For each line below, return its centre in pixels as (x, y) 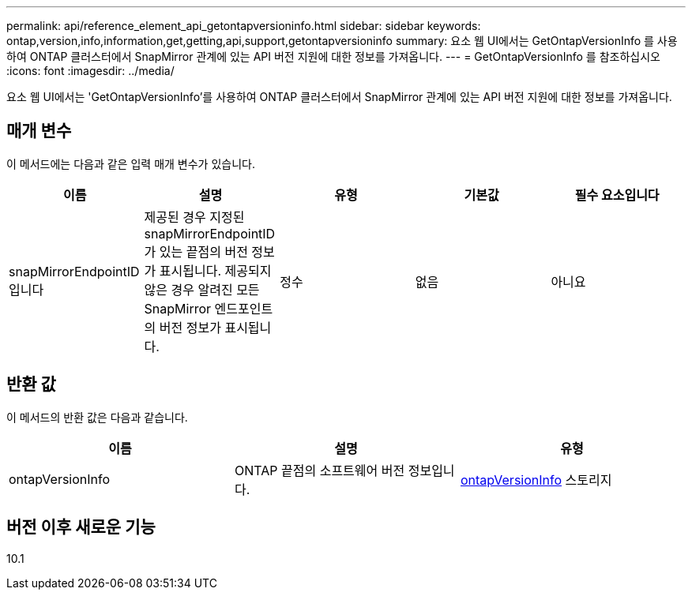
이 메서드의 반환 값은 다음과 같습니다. (97, 417)
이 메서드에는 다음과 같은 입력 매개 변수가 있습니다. (131, 163)
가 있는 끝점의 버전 (196, 251)
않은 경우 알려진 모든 (202, 289)
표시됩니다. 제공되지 (215, 270)
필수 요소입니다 (617, 195)
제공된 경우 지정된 (194, 217)
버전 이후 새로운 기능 (81, 527)
